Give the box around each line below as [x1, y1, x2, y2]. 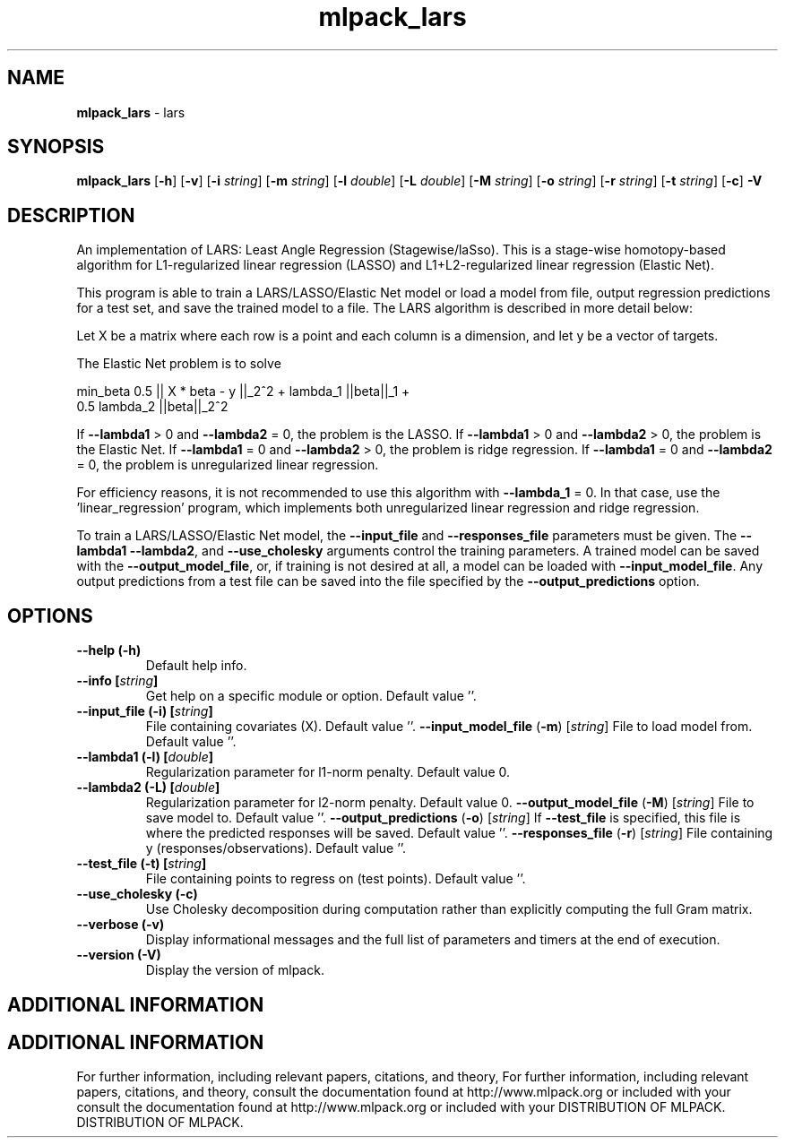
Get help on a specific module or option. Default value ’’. [145, 688, 477, 704]
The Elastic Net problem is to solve [76, 356, 281, 372]
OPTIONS [7, 604, 93, 627]
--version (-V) [76, 947, 161, 963]
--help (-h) [76, 642, 142, 659]
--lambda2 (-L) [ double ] [76, 779, 220, 796]
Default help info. [145, 658, 247, 674]
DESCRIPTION [7, 203, 135, 227]
